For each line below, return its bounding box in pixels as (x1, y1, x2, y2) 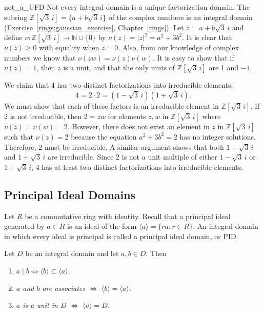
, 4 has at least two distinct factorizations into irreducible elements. (31, 161, 243, 172)
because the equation (71, 131, 137, 142)
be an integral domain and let (25, 248, 119, 259)
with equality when (39, 42, 99, 53)
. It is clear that (182, 32, 232, 43)
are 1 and (209, 62, 239, 73)
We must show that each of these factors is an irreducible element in (4, 100, 219, 111)
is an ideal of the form (67, 221, 137, 231)
